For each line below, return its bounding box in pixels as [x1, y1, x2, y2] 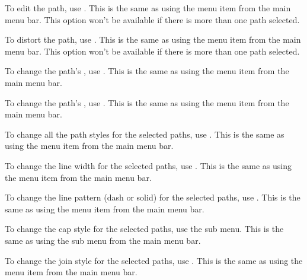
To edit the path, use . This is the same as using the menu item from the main [5, 2, 291, 14]
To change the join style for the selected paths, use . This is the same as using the [5, 254, 303, 266]
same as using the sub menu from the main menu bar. [5, 234, 201, 246]
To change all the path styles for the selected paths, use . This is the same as [5, 128, 284, 140]
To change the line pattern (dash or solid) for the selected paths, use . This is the [5, 191, 300, 203]
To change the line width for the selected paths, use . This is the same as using [5, 159, 292, 171]
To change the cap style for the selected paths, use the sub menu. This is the [5, 222, 284, 235]
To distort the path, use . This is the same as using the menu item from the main [5, 33, 301, 46]
